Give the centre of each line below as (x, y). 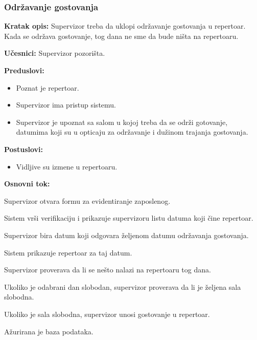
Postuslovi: (24, 149)
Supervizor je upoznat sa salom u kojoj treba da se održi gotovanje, (122, 122)
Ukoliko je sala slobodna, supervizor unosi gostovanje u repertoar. (107, 314)
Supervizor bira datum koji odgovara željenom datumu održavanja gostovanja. (126, 235)
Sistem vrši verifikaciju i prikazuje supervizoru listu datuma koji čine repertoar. (129, 218)
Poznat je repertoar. (48, 87)
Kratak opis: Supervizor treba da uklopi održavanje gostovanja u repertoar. (125, 26)
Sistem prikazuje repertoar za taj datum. (68, 252)
